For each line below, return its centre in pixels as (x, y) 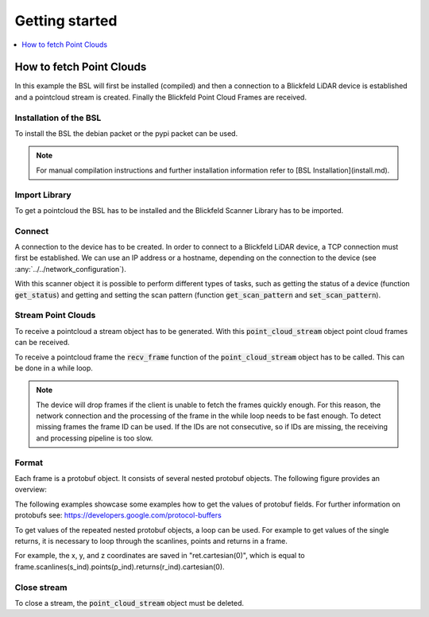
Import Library (43, 195)
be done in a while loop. (54, 368)
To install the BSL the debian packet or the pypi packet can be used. (126, 133)
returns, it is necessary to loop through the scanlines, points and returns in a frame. (151, 541)
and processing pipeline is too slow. (95, 438)
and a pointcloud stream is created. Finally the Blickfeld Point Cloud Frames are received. (161, 97)
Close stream (41, 587)
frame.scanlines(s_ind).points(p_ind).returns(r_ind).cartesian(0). (120, 567)
